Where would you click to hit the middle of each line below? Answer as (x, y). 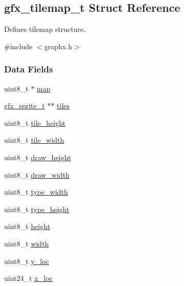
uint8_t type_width (36, 192)
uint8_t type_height (37, 209)
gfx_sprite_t (25, 106)
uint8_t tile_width (34, 140)
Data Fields (29, 69)
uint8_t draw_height (38, 157)
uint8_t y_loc (27, 261)
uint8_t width (27, 243)
